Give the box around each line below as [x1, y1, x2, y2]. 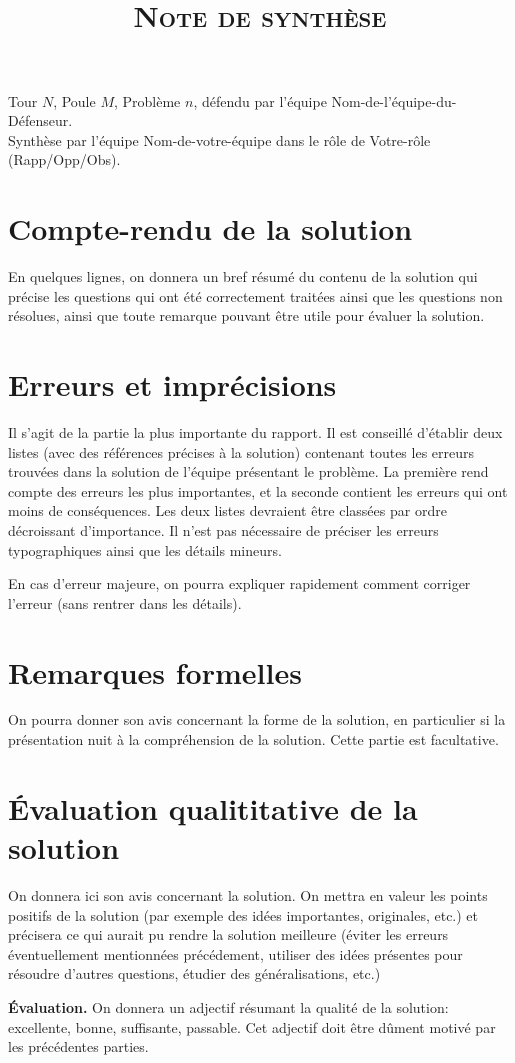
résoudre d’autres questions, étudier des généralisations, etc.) [8, 963, 381, 984]
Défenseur [8, 110, 69, 131]
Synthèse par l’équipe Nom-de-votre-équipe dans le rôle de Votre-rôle [8, 129, 431, 150]
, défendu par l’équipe [193, 90, 327, 111]
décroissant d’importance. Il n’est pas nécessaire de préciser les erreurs [8, 519, 439, 540]
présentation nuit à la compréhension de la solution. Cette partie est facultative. [8, 729, 499, 750]
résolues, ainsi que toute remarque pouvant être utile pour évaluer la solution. [8, 305, 485, 326]
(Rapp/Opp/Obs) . [8, 149, 121, 170]
